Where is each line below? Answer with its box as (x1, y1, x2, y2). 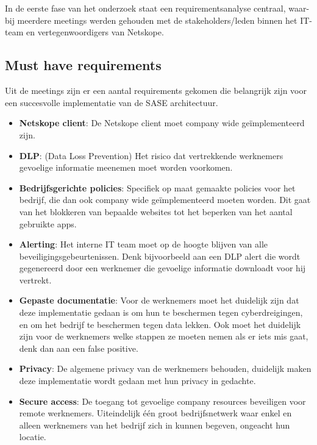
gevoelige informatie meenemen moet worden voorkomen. (19, 161, 233, 174)
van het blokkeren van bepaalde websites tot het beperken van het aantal (19, 205, 293, 218)
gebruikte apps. (19, 217, 77, 230)
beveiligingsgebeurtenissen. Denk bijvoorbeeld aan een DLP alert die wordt (19, 249, 301, 262)
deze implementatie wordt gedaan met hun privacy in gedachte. (19, 374, 256, 387)
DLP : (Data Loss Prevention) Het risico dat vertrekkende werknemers (19, 149, 283, 162)
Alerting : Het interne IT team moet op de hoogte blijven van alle (19, 238, 268, 251)
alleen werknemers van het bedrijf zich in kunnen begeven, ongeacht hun (19, 418, 290, 431)
